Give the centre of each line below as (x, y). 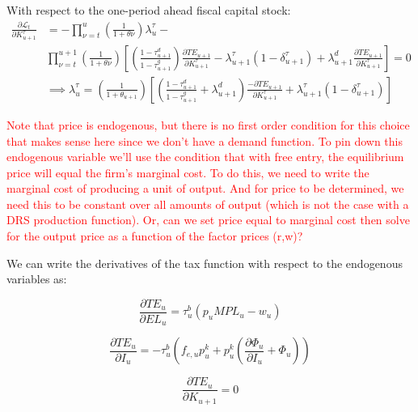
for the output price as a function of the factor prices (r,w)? (155, 236)
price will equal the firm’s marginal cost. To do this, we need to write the (188, 172)
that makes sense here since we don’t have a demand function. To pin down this (205, 140)
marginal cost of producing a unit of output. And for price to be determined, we (205, 188)
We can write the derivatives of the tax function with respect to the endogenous (205, 263)
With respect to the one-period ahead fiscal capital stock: (149, 10)
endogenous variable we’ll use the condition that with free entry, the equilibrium (205, 157)
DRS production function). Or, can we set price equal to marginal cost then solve (208, 220)
